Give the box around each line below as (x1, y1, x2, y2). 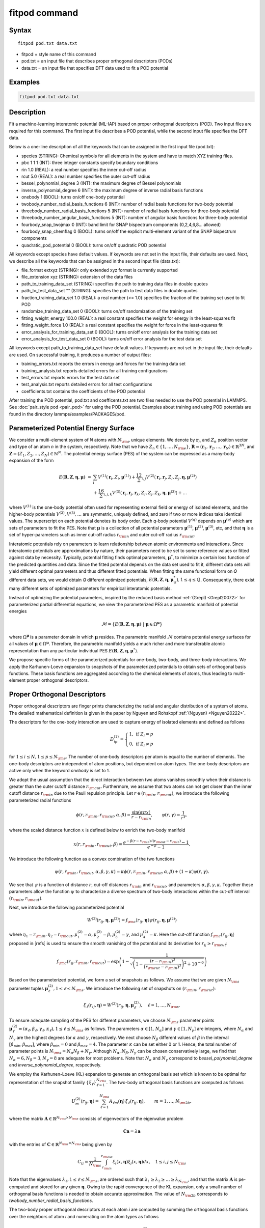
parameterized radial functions (9, 797, 71, 803)
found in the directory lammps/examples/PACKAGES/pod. (9, 411, 126, 417)
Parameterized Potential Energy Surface (9, 424, 134, 432)
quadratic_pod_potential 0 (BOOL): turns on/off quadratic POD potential (21, 242, 166, 248)
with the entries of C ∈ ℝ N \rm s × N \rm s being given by (9, 1141, 112, 1147)
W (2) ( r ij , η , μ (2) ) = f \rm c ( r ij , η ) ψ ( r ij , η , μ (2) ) (87, 917, 177, 924)
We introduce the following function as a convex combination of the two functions (9, 856, 175, 862)
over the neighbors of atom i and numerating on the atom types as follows (9, 1213, 159, 1219)
